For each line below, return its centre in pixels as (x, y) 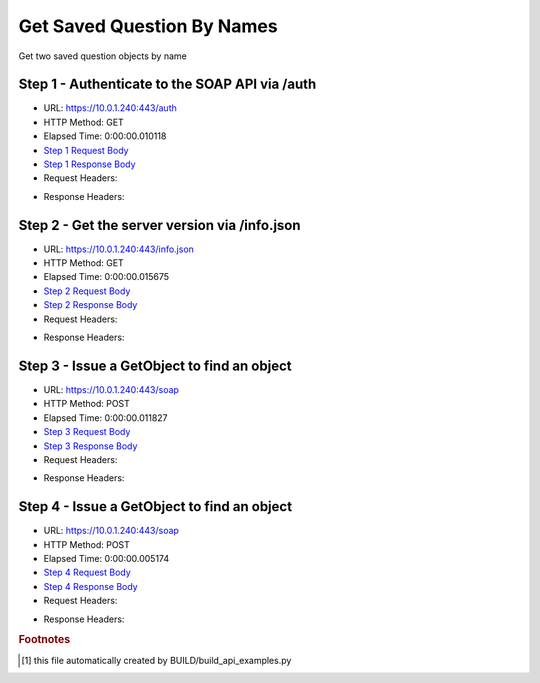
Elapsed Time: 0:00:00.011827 (106, 417)
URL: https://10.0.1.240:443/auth (110, 108)
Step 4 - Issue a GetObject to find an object (155, 506)
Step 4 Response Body (91, 586)
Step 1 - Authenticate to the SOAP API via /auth (167, 84)
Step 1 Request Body (86, 150)
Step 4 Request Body (87, 572)
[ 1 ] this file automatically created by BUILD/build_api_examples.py (156, 660)
